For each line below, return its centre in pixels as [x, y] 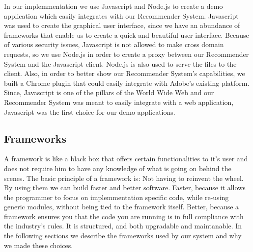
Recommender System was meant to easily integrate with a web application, [119, 102]
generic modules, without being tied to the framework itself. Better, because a [122, 207]
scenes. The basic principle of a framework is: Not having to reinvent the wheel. [124, 178]
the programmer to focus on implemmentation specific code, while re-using [116, 197]
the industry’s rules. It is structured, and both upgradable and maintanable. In [123, 226]
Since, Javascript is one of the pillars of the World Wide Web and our [109, 92]
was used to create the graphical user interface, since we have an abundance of [122, 25]
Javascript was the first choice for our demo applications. [90, 112]
